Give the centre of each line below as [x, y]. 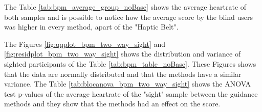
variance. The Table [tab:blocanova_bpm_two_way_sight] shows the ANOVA [128, 84]
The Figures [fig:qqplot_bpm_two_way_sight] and [85, 44]
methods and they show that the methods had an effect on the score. [112, 104]
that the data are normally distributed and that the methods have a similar [123, 74]
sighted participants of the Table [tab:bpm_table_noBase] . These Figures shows [130, 63]
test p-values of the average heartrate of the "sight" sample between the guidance [131, 93]
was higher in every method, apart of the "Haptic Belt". [91, 27]
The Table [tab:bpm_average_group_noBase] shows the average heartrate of [125, 7]
